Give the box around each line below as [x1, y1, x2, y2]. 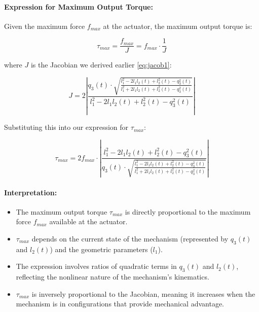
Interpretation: [4, 187, 57, 197]
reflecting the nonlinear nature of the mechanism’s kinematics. [16, 271, 209, 282]
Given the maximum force [4, 20, 85, 31]
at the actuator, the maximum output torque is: [103, 20, 252, 31]
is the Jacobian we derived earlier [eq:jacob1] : [30, 59, 172, 70]
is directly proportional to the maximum [125, 206, 251, 217]
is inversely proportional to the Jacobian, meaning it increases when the [31, 288, 255, 299]
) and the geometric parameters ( [50, 244, 153, 254]
